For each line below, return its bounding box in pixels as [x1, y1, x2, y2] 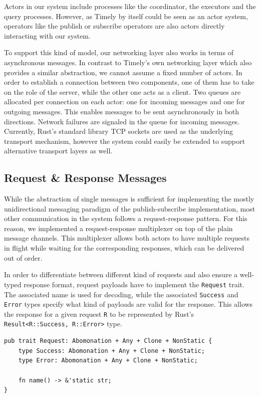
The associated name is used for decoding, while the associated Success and [4, 289, 238, 299]
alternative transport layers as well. [4, 145, 113, 156]
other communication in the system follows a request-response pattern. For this [4, 213, 247, 224]
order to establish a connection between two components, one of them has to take [4, 77, 254, 87]
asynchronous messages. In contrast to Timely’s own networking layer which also [4, 57, 252, 67]
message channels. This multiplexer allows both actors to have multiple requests [4, 233, 249, 243]
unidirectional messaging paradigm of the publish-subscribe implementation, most [4, 203, 255, 214]
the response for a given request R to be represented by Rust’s [4, 308, 194, 319]
